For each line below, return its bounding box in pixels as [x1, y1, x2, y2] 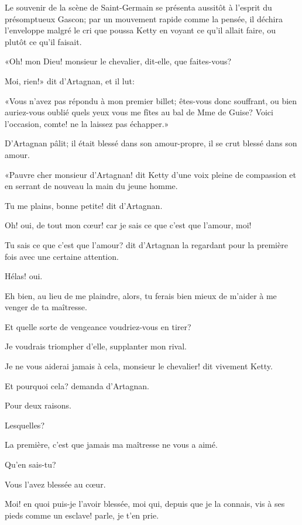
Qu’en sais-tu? [5, 458, 56, 471]
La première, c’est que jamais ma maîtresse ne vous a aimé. [5, 438, 218, 451]
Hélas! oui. [5, 270, 43, 282]
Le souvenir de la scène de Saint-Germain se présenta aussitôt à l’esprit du [5, 1, 272, 13]
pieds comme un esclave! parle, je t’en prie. [5, 509, 159, 521]
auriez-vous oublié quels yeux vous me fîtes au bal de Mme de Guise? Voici [5, 106, 273, 118]
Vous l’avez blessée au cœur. [5, 478, 106, 490]
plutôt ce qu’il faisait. [5, 35, 82, 47]
